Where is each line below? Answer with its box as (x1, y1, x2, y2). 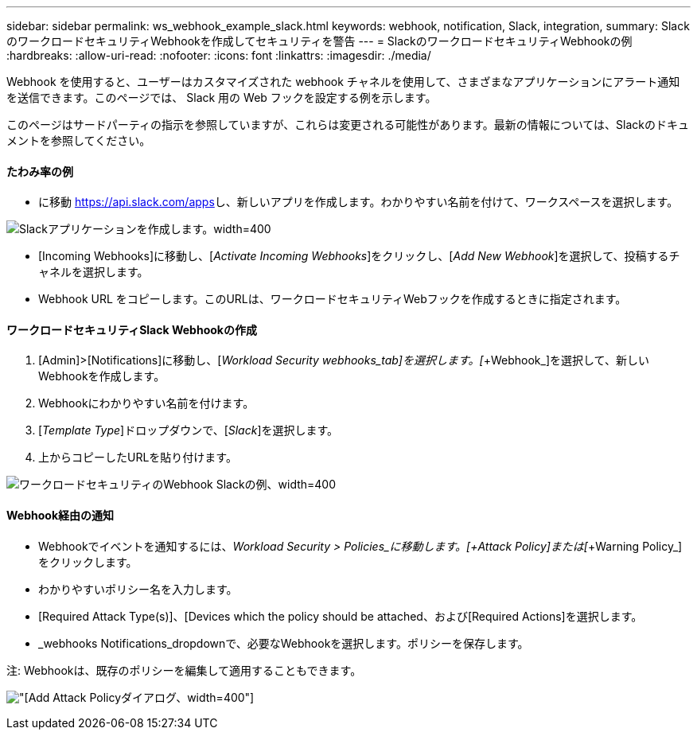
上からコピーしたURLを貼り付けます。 (38, 450, 237, 465)
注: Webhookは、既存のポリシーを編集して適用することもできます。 (6, 663, 362, 677)
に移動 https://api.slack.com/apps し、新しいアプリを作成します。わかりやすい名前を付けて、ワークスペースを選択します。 (38, 195, 679, 209)
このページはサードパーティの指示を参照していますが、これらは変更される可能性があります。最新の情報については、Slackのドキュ (6, 118, 689, 131)
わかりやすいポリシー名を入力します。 (38, 582, 238, 596)
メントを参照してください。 (6, 134, 151, 147)
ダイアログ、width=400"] (121, 690, 255, 704)
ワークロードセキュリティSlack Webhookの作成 (6, 322, 257, 337)
